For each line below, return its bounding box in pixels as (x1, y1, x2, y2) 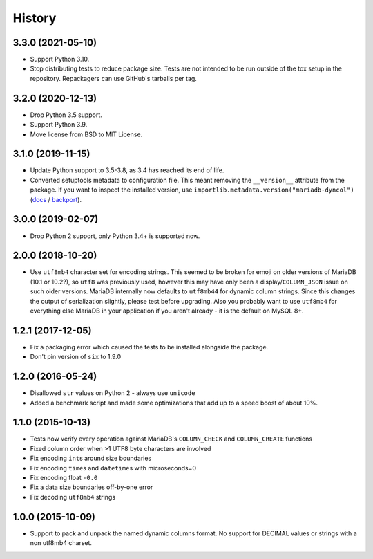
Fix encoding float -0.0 (30, 474, 98, 482)
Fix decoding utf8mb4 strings (30, 493, 116, 501)
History (12, 10, 57, 26)
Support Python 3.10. (30, 55, 90, 64)
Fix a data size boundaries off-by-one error (30, 483, 153, 491)
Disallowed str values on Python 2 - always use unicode (30, 389, 195, 397)
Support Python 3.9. (30, 120, 88, 129)
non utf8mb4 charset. (30, 539, 93, 547)
